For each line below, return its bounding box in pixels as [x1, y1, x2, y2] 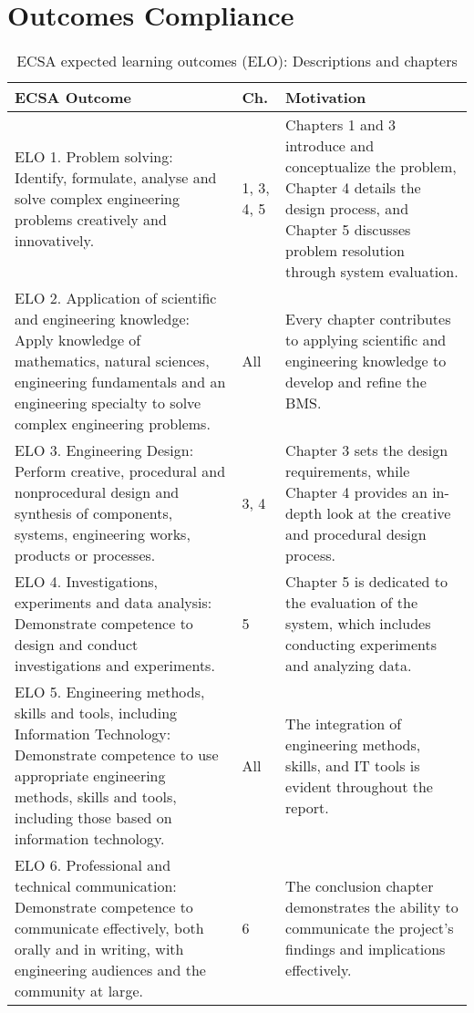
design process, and [285, 198, 409, 220]
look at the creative [326, 502, 451, 524]
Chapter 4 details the [285, 177, 421, 199]
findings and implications [285, 938, 446, 960]
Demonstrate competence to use [15, 744, 219, 766]
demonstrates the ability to [285, 896, 459, 918]
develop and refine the [285, 371, 427, 393]
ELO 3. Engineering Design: [15, 439, 194, 461]
